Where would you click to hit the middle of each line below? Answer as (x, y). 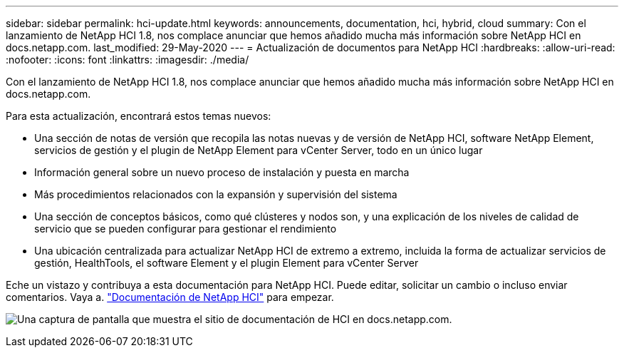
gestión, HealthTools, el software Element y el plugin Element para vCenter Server (227, 263)
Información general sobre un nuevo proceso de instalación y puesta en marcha (222, 172)
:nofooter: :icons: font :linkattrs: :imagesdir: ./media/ (128, 60)
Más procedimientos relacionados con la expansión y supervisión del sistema (216, 194)
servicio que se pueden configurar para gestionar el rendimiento (186, 229)
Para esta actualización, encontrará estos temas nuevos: (139, 116)
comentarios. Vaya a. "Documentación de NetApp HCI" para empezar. (170, 297)
